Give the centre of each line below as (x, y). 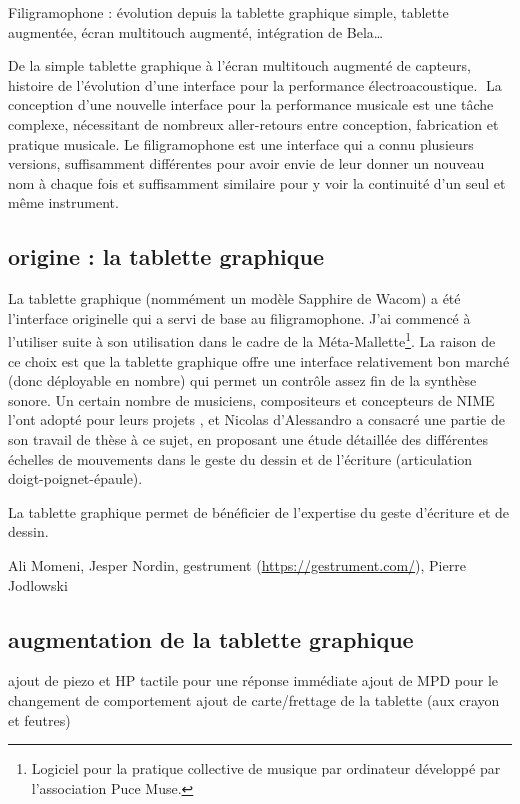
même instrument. (63, 202)
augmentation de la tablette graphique (211, 638)
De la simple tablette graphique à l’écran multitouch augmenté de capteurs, (239, 65)
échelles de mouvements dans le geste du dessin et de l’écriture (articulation (240, 458)
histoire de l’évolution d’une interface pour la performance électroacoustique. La (255, 84)
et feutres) (39, 719)
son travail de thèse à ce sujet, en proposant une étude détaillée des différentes (248, 438)
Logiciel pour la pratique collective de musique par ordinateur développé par (266, 768)
